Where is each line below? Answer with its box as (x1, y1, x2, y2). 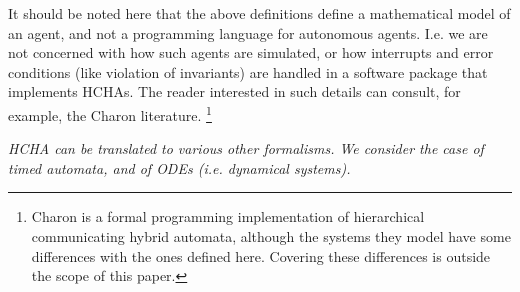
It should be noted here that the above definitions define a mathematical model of (8, 3, 511, 23)
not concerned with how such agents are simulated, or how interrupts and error (8, 42, 494, 63)
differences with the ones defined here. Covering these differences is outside (31, 245, 491, 266)
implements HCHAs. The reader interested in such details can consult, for (8, 81, 461, 102)
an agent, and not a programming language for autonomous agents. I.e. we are (8, 22, 488, 43)
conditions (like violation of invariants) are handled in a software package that (8, 61, 488, 82)
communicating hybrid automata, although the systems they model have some (31, 226, 511, 246)
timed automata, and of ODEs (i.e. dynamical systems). (8, 157, 351, 178)
